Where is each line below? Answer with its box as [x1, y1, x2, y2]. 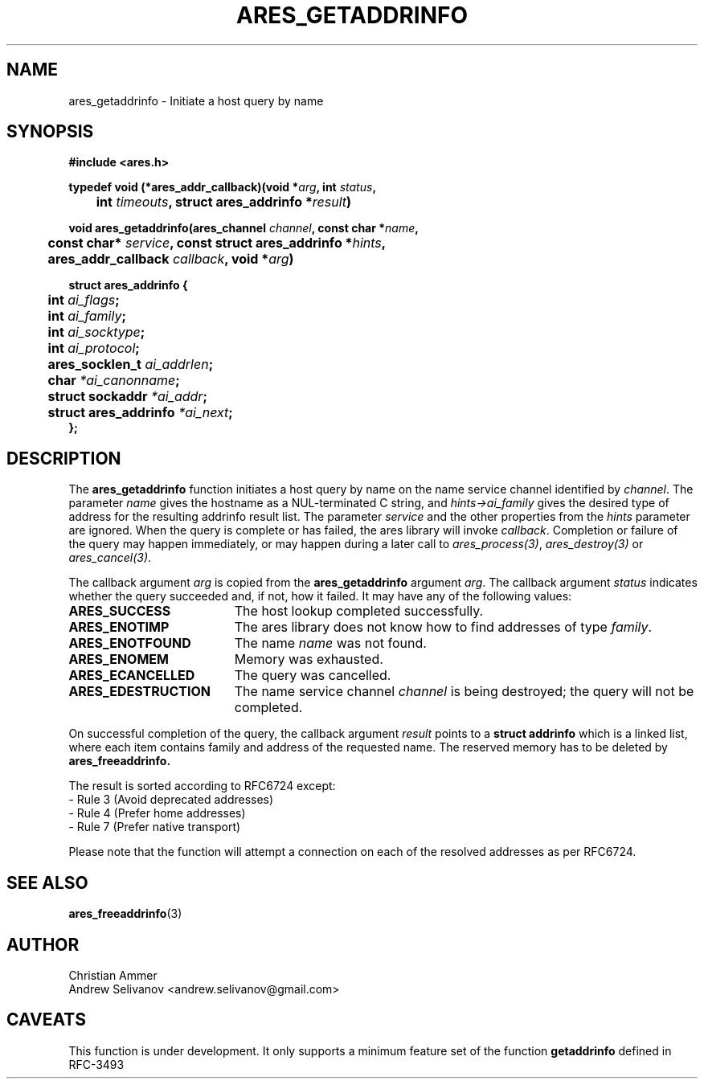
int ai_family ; [47, 308, 126, 325]
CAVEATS [6, 1009, 86, 1030]
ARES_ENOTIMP [68, 619, 170, 636]
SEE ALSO [6, 872, 88, 893]
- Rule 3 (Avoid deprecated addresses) [68, 792, 274, 807]
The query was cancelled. [234, 667, 391, 684]
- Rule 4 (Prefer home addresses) [68, 806, 246, 821]
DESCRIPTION [6, 448, 121, 469]
